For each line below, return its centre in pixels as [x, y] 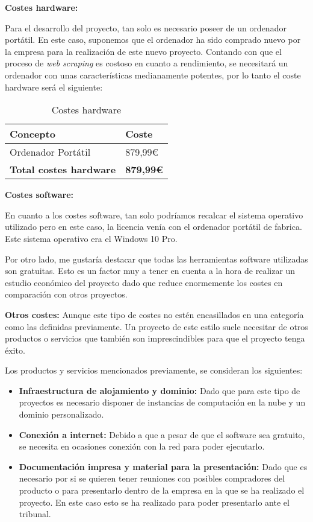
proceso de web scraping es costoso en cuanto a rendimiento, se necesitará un [147, 63]
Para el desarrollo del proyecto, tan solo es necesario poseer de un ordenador [146, 27]
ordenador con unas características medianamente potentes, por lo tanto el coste [153, 75]
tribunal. [35, 514]
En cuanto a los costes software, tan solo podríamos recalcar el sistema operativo [154, 215]
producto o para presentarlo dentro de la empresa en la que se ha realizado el [162, 490]
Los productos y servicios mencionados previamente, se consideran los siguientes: [154, 370]
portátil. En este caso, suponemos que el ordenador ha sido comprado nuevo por [153, 40]
